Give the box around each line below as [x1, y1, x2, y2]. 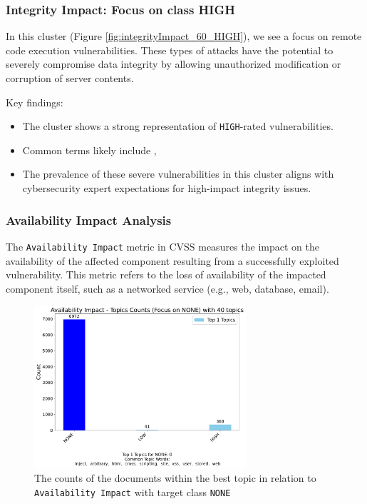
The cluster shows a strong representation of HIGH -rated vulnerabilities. [22, 119, 334, 133]
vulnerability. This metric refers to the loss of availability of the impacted [6, 267, 326, 282]
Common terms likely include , [22, 142, 157, 157]
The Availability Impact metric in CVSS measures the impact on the [6, 238, 319, 253]
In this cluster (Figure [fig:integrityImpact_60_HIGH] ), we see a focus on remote [6, 29, 362, 44]
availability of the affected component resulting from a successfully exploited [6, 253, 339, 268]
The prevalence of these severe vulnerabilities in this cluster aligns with [22, 166, 334, 181]
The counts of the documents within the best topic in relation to [34, 470, 316, 485]
